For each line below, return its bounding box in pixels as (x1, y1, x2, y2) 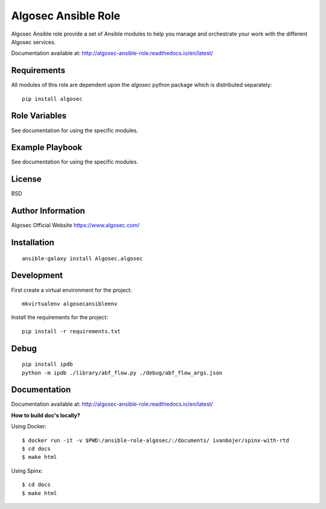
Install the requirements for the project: (11, 314, 109, 321)
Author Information (11, 206, 86, 216)
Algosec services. (11, 38, 56, 45)
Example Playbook (11, 142, 83, 153)
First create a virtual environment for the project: (11, 286, 132, 293)
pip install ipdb (22, 361, 73, 368)
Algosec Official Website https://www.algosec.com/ (11, 222, 140, 229)
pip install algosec (22, 95, 83, 102)
